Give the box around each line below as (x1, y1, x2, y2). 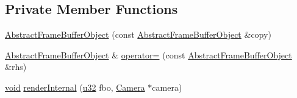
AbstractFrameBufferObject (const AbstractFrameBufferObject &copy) (5, 28, 271, 41)
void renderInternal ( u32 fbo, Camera (5, 80, 145, 93)
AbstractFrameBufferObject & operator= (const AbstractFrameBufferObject (5, 48, 292, 61)
